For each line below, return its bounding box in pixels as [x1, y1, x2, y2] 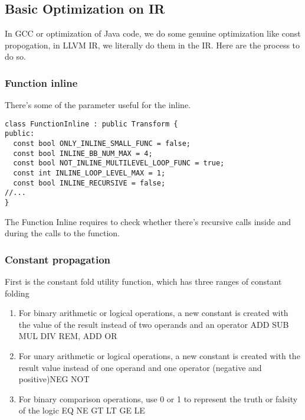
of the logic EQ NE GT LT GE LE [18, 404, 145, 416]
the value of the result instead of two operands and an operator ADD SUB [18, 318, 289, 330]
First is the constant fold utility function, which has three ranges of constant [5, 275, 282, 288]
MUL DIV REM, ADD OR [18, 330, 117, 342]
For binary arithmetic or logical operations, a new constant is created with [18, 307, 288, 319]
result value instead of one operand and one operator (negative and [18, 361, 262, 373]
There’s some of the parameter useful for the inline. [5, 99, 191, 111]
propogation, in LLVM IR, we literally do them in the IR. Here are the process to [5, 38, 300, 51]
